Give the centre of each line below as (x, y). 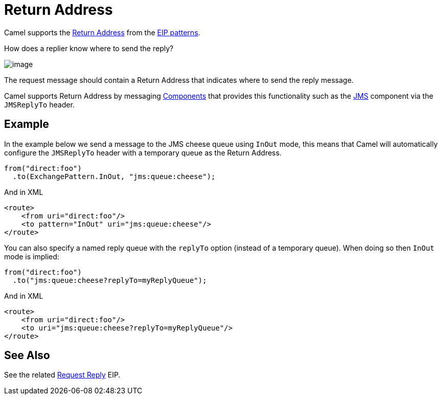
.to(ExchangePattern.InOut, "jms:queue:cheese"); (114, 176)
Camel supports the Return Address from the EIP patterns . (102, 32)
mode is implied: (32, 256)
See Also (27, 356)
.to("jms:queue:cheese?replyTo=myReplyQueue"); (110, 280)
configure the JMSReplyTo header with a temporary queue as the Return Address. (143, 152)
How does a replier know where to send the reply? (89, 48)
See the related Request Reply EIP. (62, 375)
